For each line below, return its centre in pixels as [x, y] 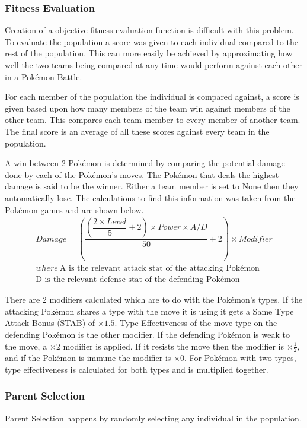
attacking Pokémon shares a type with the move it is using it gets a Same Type [149, 311]
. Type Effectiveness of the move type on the [196, 323]
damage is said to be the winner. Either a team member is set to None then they [152, 186]
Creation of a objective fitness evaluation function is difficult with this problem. [149, 30]
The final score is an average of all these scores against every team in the [137, 131]
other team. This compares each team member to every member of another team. [153, 120]
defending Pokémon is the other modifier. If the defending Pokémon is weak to [147, 334]
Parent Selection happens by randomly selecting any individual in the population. [153, 418]
